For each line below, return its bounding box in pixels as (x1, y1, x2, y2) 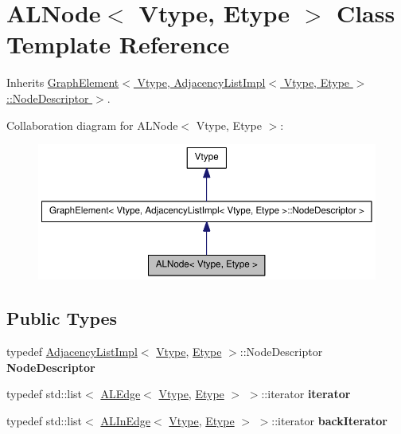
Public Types (6, 306, 118, 330)
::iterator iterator (261, 385, 351, 402)
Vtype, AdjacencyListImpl (137, 74, 266, 91)
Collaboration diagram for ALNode (6, 116, 178, 133)
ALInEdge (100, 412, 151, 429)
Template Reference (6, 28, 230, 61)
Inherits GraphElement (6, 74, 119, 91)
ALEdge (100, 385, 141, 402)
